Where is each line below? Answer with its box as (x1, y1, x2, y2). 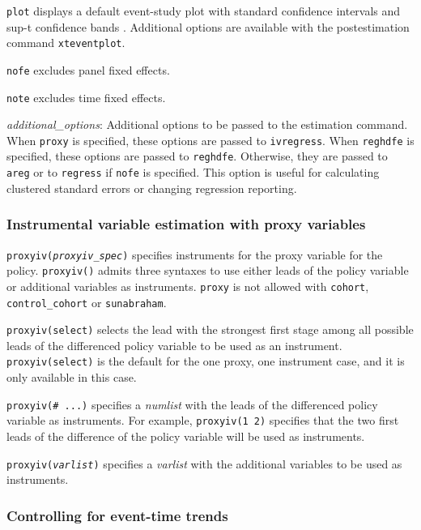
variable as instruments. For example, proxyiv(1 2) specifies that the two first (6, 412, 399, 429)
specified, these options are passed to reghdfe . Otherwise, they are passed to (6, 147, 388, 165)
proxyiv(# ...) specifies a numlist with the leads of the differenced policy (6, 395, 378, 412)
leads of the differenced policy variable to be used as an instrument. (6, 336, 342, 353)
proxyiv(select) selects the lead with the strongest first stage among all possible (6, 321, 414, 338)
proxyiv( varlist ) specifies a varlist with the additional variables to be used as (6, 455, 402, 472)
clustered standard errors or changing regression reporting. (6, 179, 297, 196)
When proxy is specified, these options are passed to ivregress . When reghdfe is (6, 131, 415, 148)
